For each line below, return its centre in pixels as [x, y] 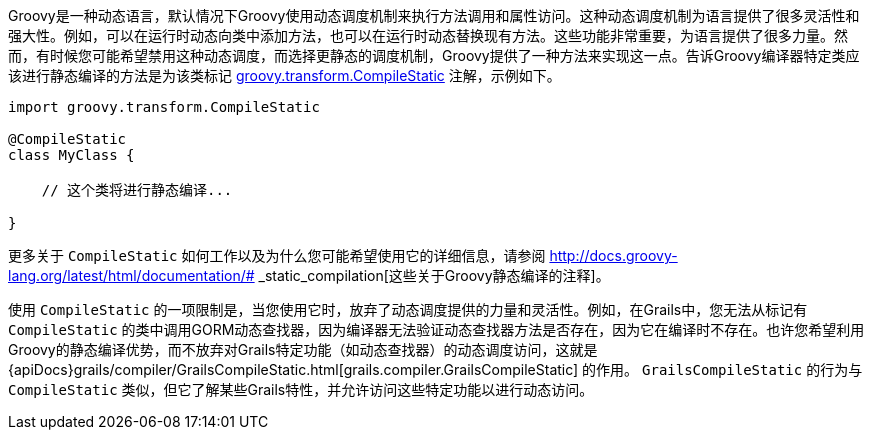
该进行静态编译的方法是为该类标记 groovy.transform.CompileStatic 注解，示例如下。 [284, 75]
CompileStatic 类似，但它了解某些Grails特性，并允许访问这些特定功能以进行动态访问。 [301, 389]
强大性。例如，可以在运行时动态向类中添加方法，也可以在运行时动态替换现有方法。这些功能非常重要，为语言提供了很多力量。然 [428, 35]
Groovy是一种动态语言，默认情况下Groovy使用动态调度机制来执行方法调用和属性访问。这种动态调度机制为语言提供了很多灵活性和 [434, 15]
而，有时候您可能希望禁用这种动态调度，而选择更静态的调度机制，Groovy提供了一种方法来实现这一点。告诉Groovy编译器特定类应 [434, 55]
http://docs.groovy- [613, 255]
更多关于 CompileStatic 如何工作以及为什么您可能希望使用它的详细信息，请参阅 [277, 255]
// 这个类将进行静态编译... [137, 190]
